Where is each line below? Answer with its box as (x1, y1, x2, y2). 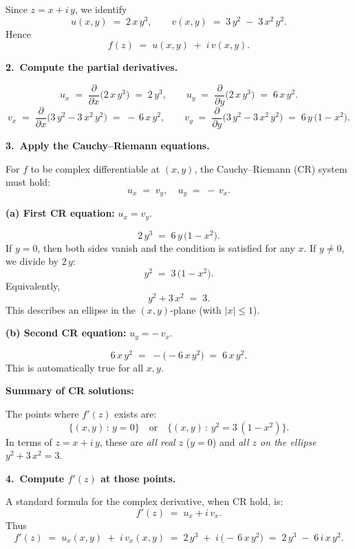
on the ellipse (260, 434, 316, 449)
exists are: (114, 407, 157, 420)
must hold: (6, 175, 51, 189)
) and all (212, 434, 249, 449)
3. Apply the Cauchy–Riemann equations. (6, 138, 210, 152)
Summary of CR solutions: (6, 383, 134, 398)
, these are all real (99, 434, 175, 449)
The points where (6, 407, 79, 420)
